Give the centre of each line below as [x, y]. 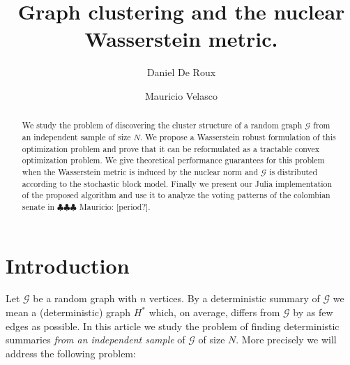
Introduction [68, 265]
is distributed [294, 171]
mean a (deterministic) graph [68, 312]
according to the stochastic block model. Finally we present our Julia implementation [177, 183]
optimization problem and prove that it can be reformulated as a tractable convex [171, 148]
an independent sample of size [76, 136]
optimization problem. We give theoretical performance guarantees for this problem [173, 160]
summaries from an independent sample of [96, 340]
